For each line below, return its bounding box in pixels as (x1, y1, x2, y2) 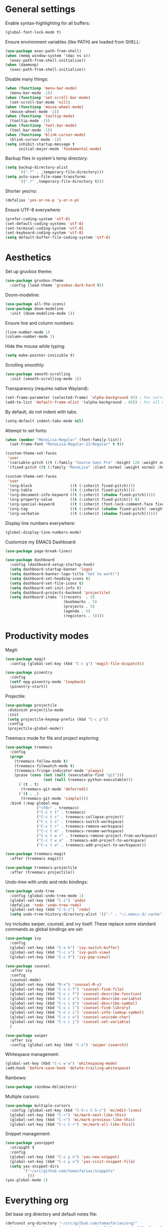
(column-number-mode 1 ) (5, 334, 55, 339)
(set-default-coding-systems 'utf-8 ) (5, 221, 84, 226)
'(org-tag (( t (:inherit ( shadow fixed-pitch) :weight (7, 506, 164, 511)
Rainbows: (5, 1075, 27, 1081)
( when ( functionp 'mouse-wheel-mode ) (5, 104, 84, 110)
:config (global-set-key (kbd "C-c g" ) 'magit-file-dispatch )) (9, 661, 144, 666)
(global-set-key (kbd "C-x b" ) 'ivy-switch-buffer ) (9, 945, 120, 950)
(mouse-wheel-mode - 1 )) (9, 109, 59, 114)
